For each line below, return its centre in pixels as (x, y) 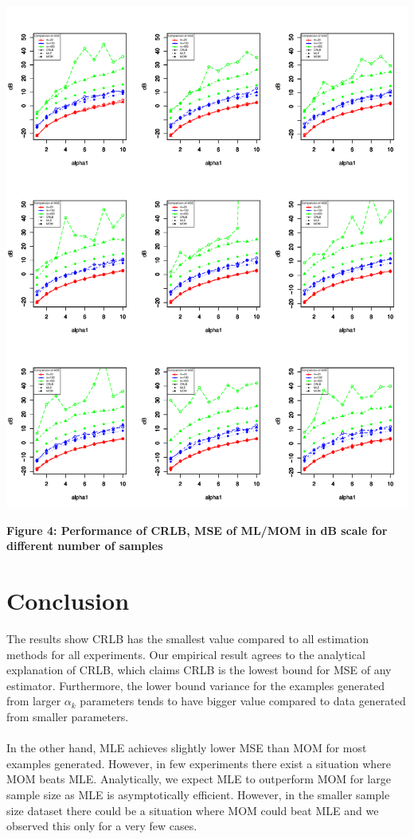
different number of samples (85, 546)
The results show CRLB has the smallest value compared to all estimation (187, 639)
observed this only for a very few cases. (102, 826)
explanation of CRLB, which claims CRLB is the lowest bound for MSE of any (199, 670)
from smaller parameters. (68, 717)
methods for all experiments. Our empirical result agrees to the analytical (186, 654)
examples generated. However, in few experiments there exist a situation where (199, 763)
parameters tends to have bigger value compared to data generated (243, 701)
